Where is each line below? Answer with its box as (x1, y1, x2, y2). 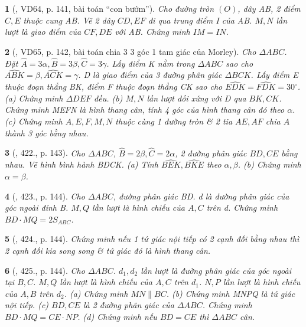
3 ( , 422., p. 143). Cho (5, 146, 85, 159)
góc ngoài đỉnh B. (5, 201, 69, 214)
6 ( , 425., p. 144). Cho (5, 264, 85, 276)
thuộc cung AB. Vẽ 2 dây (23, 14, 115, 26)
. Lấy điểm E (250, 68, 298, 81)
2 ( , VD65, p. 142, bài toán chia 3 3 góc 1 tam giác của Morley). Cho (5, 45, 256, 57)
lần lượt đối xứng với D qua (147, 91, 246, 104)
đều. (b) (94, 91, 123, 104)
